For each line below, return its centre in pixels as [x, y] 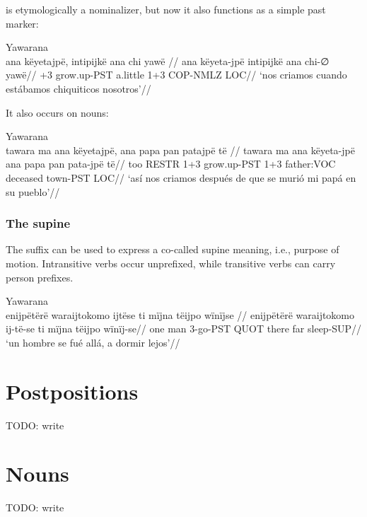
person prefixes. [40, 277]
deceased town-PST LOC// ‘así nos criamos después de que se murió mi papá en [181, 177]
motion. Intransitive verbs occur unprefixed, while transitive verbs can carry [171, 263]
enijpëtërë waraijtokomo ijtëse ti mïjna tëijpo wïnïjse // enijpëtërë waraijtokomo [180, 314]
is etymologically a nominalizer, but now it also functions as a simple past [166, 9]
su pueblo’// [33, 191]
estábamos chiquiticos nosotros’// [78, 88]
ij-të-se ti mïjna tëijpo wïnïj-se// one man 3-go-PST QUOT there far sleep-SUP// [184, 329]
